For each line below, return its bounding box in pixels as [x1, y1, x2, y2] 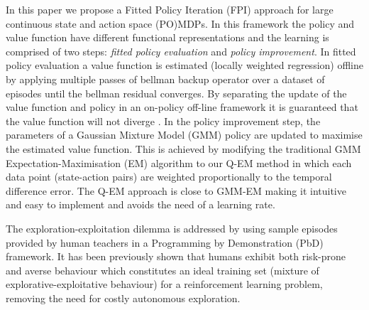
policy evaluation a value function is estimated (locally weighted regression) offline [6, 58, 363, 73]
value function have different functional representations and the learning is [6, 30, 329, 45]
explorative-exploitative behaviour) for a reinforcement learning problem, [6, 277, 323, 292]
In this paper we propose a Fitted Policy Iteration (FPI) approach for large [6, 2, 334, 16]
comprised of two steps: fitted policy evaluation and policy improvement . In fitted [6, 43, 356, 58]
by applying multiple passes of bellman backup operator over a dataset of [6, 71, 325, 86]
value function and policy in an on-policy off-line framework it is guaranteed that [6, 100, 358, 114]
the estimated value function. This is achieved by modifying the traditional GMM [6, 141, 361, 156]
